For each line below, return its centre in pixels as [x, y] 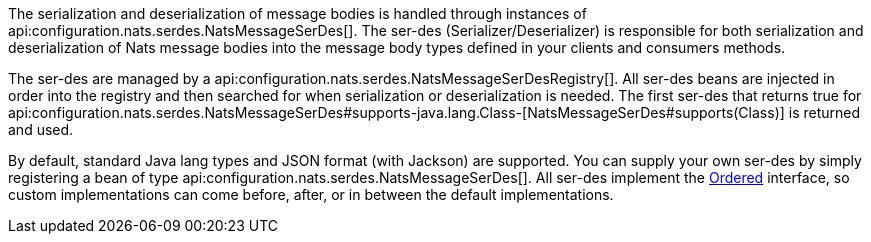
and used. [41, 129]
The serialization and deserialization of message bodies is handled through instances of [297, 13]
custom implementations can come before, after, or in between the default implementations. [311, 194]
